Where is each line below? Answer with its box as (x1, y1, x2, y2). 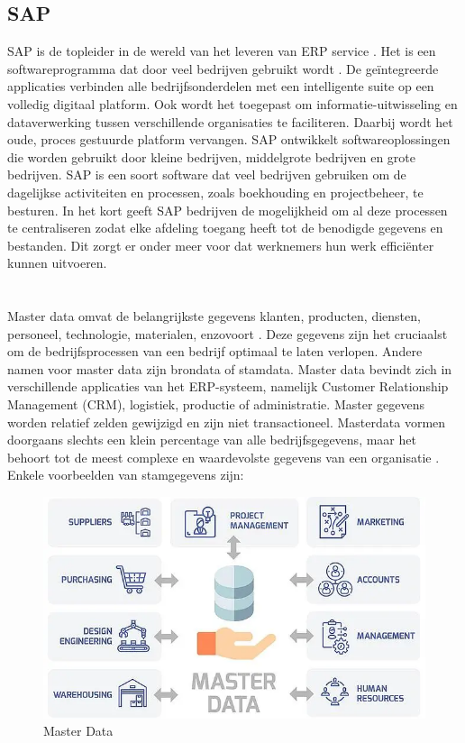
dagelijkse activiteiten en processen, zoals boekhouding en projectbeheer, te (7, 182, 424, 201)
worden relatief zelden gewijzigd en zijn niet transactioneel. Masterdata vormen (7, 412, 446, 431)
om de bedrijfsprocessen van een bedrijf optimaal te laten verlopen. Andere (7, 342, 423, 361)
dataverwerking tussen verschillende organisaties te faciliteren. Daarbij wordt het (7, 112, 453, 131)
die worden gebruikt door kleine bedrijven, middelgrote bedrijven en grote (7, 147, 415, 166)
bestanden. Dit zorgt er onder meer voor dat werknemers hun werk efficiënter (7, 235, 434, 254)
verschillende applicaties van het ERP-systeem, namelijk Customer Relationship (7, 377, 449, 396)
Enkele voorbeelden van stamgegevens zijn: (7, 465, 244, 484)
